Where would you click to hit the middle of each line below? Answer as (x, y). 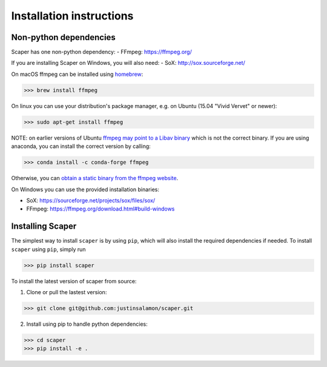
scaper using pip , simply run (48, 249)
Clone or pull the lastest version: (67, 292)
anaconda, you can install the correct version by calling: (81, 146)
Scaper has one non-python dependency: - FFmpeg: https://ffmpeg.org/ (101, 52)
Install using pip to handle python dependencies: (87, 324)
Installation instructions (72, 16)
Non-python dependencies (64, 37)
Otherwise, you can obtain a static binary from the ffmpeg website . (95, 178)
